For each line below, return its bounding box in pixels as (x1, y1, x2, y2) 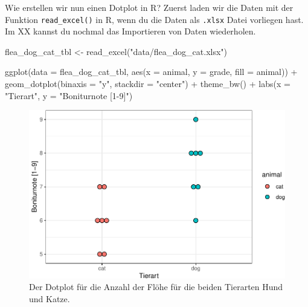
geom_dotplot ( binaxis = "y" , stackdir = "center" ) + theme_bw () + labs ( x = (5, 77, 290, 90)
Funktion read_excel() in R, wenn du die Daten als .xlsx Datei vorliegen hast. (5, 13, 304, 25)
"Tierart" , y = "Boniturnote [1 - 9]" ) (5, 89, 133, 102)
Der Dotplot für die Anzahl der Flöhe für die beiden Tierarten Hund (29, 280, 283, 293)
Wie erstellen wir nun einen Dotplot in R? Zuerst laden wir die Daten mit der (5, 1, 294, 13)
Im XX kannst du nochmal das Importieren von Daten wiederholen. (5, 25, 256, 37)
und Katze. (29, 292, 70, 305)
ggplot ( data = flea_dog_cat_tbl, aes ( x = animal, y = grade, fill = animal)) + (5, 65, 298, 78)
